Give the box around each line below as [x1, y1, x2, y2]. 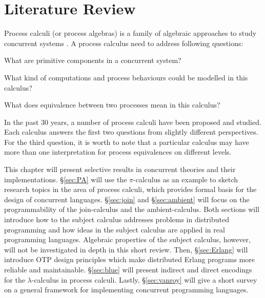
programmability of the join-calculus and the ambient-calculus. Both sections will [4, 204, 259, 215]
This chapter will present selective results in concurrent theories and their [4, 164, 236, 175]
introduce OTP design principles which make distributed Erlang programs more [4, 254, 255, 265]
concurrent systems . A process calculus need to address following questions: [4, 37, 243, 48]
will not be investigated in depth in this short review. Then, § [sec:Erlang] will [4, 244, 248, 254]
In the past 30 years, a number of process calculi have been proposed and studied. [4, 116, 261, 127]
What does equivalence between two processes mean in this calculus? [4, 99, 220, 110]
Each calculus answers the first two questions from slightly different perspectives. [4, 126, 258, 137]
